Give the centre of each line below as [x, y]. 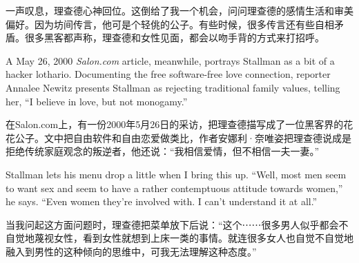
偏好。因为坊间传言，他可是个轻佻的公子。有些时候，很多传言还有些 [160, 24]
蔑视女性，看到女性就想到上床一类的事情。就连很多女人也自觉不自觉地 [194, 238]
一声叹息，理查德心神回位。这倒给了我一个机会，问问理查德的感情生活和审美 [179, 10]
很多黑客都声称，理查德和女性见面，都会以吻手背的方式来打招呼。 [174, 38]
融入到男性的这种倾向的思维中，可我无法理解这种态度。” [131, 251]
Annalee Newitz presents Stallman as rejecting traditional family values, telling [173, 87]
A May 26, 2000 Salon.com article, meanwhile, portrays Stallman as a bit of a [170, 60]
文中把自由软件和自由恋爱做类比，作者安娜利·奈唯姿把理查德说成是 [197, 137]
